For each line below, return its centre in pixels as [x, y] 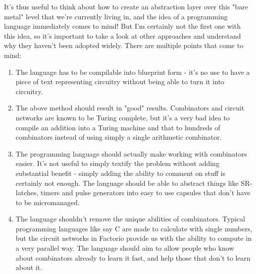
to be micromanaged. [48, 202]
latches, [27, 192]
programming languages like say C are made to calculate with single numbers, [134, 228]
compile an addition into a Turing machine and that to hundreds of [118, 127]
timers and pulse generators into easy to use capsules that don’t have [146, 192]
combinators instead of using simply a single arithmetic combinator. [119, 137]
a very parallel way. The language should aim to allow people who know [125, 248]
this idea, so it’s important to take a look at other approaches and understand [123, 35]
